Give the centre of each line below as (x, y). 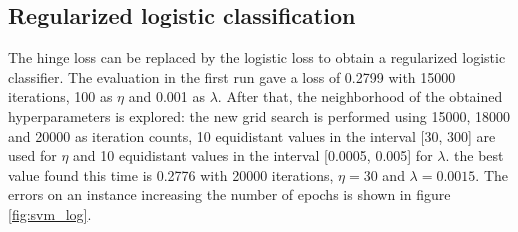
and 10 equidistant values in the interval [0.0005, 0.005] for (253, 155)
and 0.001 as (167, 96)
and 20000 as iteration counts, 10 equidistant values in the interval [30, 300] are (252, 135)
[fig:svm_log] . (50, 213)
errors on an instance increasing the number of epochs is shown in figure (229, 194)
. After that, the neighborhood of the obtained (360, 96)
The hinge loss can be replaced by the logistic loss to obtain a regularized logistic (257, 57)
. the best (474, 155)
